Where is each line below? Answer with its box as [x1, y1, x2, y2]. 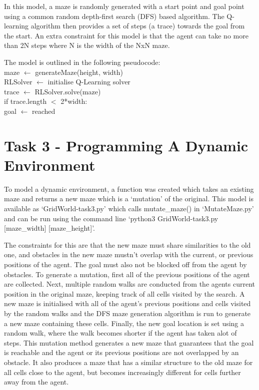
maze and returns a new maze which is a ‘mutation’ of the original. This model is [4, 193, 253, 204]
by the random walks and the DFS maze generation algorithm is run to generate [4, 308, 251, 318]
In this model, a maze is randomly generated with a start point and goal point [4, 1, 244, 11]
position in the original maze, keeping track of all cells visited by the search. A [4, 288, 245, 299]
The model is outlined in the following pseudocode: [4, 56, 160, 67]
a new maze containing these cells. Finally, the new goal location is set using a [4, 318, 244, 328]
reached [31, 105, 55, 116]
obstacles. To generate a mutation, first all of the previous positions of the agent [4, 269, 250, 279]
